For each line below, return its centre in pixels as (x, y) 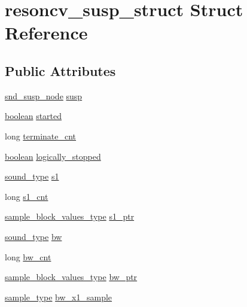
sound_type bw (33, 236)
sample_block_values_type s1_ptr (70, 216)
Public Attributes (60, 70)
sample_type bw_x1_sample (59, 297)
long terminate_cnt (41, 136)
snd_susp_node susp (44, 95)
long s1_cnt (27, 196)
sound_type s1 (32, 176)
